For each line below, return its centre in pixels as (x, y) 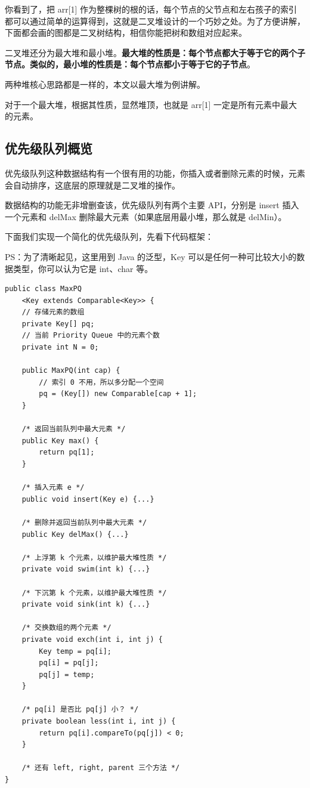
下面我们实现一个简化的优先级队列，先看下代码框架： (109, 237)
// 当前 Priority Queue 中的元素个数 (91, 336)
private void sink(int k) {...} (86, 605)
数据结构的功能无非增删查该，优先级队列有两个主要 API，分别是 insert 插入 (152, 205)
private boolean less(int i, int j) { (99, 721)
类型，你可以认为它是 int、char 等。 (83, 268)
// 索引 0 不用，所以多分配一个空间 (101, 382)
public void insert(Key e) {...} (88, 499)
